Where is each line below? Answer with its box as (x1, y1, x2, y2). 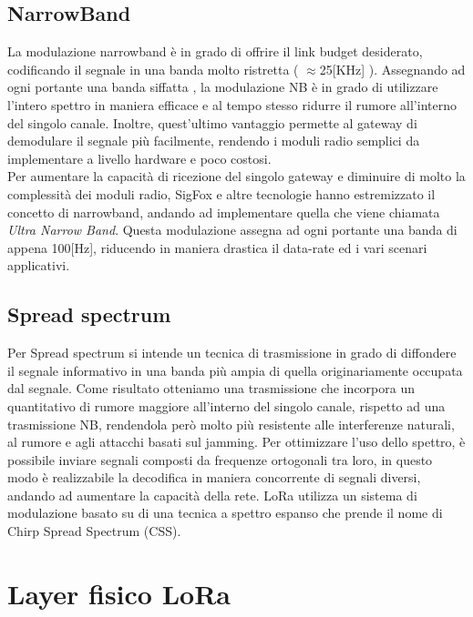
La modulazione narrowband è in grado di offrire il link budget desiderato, (7, 42, 423, 61)
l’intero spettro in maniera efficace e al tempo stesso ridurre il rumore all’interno (7, 95, 457, 114)
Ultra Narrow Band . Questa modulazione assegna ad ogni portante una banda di (7, 220, 458, 239)
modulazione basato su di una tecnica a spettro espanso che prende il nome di (7, 503, 443, 522)
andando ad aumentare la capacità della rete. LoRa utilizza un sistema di (7, 485, 417, 504)
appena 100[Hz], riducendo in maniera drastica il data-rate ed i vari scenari (7, 238, 427, 257)
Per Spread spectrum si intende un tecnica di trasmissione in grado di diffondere (7, 343, 457, 362)
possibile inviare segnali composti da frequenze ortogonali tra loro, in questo (7, 450, 433, 469)
